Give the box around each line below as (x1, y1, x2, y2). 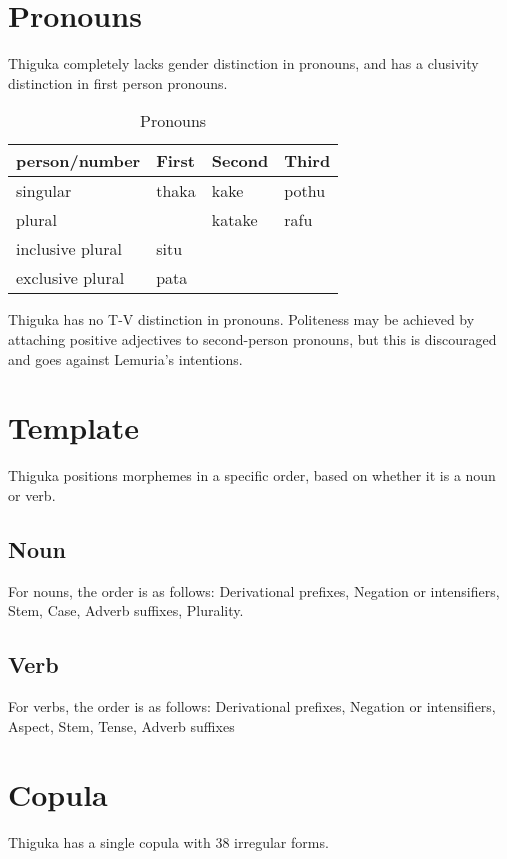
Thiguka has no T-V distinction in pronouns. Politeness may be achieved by (8, 309, 475, 330)
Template (8, 407, 140, 448)
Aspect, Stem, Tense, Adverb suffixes (8, 715, 235, 736)
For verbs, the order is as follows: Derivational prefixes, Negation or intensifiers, (8, 696, 496, 716)
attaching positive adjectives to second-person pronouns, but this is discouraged (8, 328, 497, 349)
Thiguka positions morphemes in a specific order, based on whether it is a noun (8, 465, 496, 486)
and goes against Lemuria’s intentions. (8, 348, 243, 369)
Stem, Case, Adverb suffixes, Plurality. (8, 600, 244, 621)
